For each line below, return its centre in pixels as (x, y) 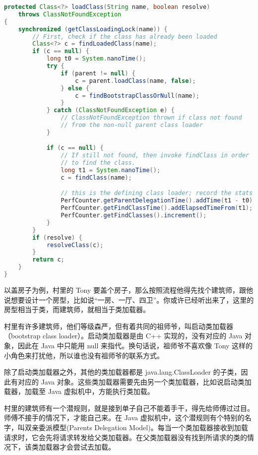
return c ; (48, 260)
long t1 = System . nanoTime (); (111, 170)
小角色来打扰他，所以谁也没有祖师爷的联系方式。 (84, 355)
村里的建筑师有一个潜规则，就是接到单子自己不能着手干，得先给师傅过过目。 (129, 408)
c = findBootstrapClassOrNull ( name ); (137, 96)
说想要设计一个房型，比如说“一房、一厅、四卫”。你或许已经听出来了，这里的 (129, 299)
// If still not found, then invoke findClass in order (155, 156)
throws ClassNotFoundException (70, 14)
